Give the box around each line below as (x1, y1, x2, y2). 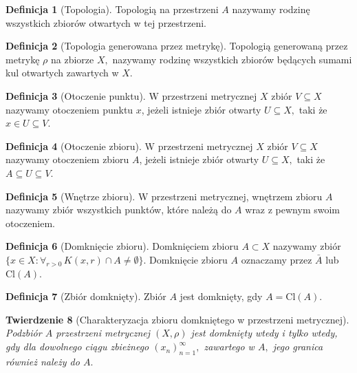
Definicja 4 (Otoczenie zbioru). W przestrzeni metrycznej (6, 138, 253, 153)
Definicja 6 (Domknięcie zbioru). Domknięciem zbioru (6, 239, 239, 253)
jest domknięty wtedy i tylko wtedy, (191, 326, 338, 340)
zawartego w (204, 339, 255, 354)
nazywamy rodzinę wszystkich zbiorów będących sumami (112, 52, 352, 66)
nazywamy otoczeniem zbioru (6, 152, 129, 167)
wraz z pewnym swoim (245, 202, 340, 217)
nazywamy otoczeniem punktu (6, 102, 133, 116)
